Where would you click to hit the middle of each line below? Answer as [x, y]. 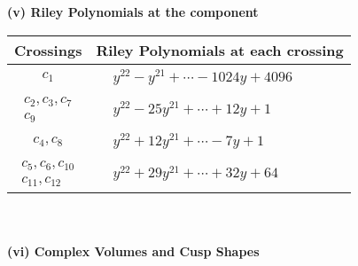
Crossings [48, 50]
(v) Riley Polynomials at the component [133, 12]
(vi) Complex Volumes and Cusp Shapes [133, 250]
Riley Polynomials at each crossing [220, 50]
